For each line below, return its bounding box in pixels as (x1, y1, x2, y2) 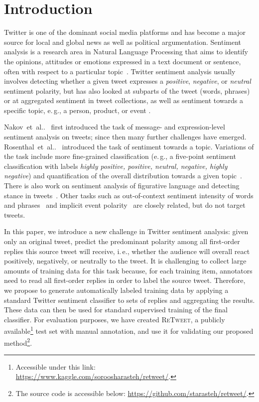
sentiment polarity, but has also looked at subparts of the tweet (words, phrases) (4, 85, 250, 96)
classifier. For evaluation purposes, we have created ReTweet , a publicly (4, 314, 225, 324)
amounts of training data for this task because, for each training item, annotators (4, 265, 253, 275)
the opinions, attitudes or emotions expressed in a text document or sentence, (4, 56, 241, 66)
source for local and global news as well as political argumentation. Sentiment (4, 36, 242, 47)
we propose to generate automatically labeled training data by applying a (4, 284, 229, 295)
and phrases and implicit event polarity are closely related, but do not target (4, 200, 246, 210)
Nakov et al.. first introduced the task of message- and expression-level (4, 122, 225, 132)
